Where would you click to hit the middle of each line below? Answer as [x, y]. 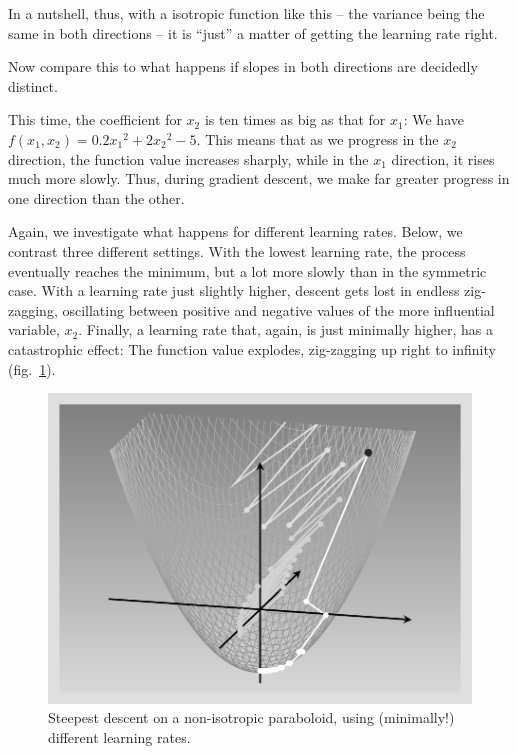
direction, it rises [443, 158]
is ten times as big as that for [295, 119]
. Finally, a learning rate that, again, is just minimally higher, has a [285, 329]
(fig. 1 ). [32, 368]
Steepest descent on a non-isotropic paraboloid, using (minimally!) [251, 717]
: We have [433, 119]
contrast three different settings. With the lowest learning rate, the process [237, 250]
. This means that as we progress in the [317, 138]
